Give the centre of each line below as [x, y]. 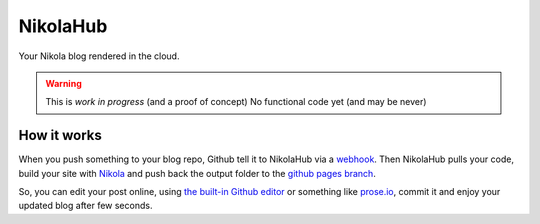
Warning [63, 83]
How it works [60, 135]
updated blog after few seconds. [85, 206]
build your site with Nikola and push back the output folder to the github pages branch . [197, 173]
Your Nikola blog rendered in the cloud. [99, 56]
